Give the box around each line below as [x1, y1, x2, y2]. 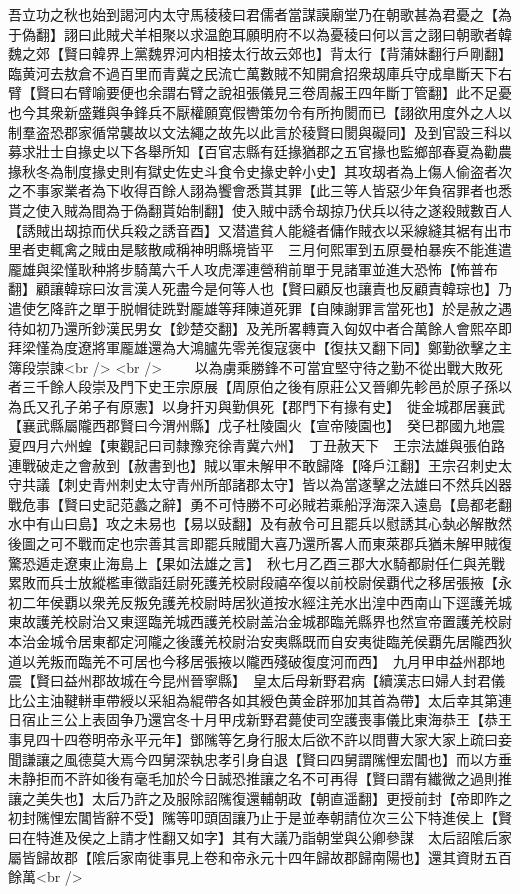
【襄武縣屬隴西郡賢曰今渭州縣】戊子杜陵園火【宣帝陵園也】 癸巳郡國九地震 [8, 415, 505, 436]
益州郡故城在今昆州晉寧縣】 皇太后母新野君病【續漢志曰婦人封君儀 [63, 670, 505, 691]
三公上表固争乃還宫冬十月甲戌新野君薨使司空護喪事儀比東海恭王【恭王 [49, 709, 512, 730]
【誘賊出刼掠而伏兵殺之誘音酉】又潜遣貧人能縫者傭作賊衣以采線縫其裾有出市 [8, 219, 512, 240]
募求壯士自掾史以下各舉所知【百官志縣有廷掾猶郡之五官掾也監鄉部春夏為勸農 [8, 141, 512, 162]
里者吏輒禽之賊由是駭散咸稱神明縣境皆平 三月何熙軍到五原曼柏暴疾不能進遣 [8, 239, 512, 260]
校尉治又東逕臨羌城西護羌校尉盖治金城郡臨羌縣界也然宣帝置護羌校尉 [63, 611, 512, 632]
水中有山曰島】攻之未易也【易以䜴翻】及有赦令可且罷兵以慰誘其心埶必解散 [8, 513, 498, 534]
